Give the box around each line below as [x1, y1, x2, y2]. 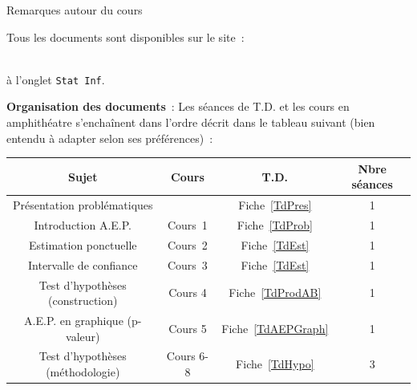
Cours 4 [168, 284, 207, 301]
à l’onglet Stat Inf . [6, 71, 105, 87]
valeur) [66, 327, 100, 344]
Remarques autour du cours [6, 2, 143, 18]
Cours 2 [167, 236, 208, 253]
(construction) [48, 292, 118, 309]
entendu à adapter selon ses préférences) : [6, 129, 213, 146]
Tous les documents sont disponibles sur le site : [6, 28, 245, 45]
